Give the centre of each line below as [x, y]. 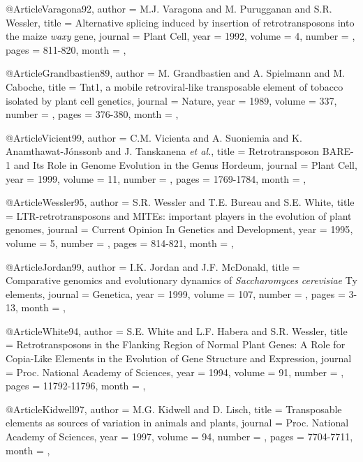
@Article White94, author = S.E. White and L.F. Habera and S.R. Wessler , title [177, 330]
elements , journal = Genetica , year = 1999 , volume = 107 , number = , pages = [176, 293]
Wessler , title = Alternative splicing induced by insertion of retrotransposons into [180, 22]
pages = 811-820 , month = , [66, 49]
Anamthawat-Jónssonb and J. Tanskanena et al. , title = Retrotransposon [163, 151]
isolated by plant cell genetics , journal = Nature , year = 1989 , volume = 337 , [171, 100]
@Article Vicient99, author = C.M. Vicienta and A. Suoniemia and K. [154, 137]
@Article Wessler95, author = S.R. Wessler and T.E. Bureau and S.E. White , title [180, 202]
